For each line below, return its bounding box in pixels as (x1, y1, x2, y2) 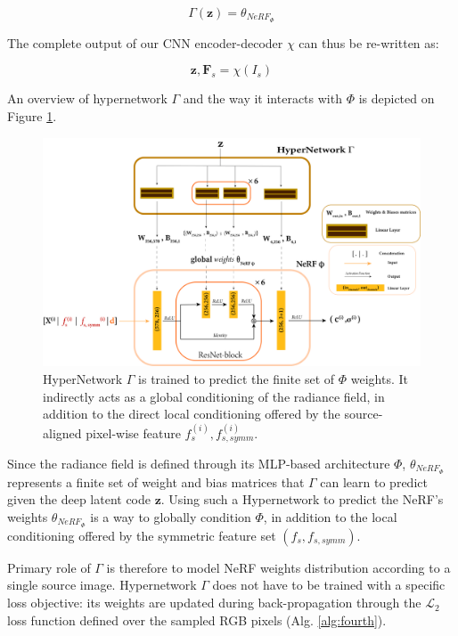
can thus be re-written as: (299, 33, 439, 52)
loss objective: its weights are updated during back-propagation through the (7, 593, 421, 612)
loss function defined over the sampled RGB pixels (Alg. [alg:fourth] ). (7, 610, 387, 629)
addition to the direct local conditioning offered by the (43, 404, 340, 423)
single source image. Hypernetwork (7, 575, 197, 594)
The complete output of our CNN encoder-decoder (7, 33, 283, 52)
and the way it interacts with (183, 89, 342, 108)
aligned (43, 423, 82, 442)
